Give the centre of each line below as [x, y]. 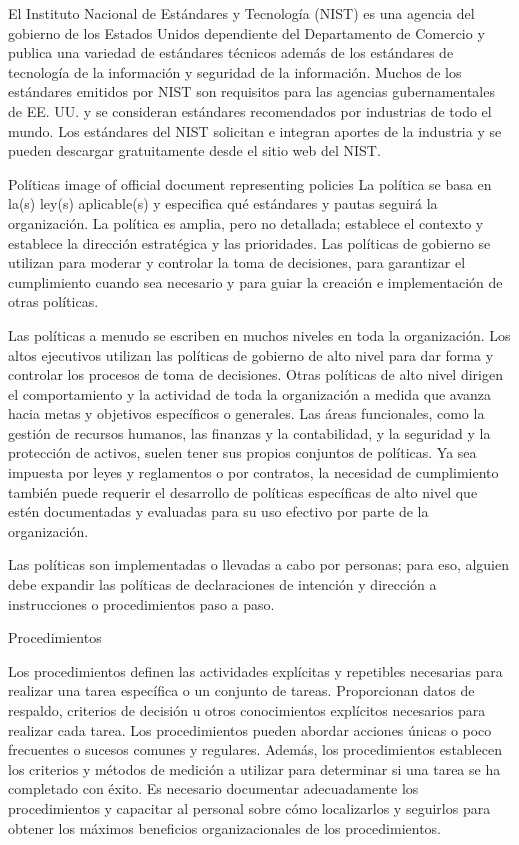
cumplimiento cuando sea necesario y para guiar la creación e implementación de [255, 281]
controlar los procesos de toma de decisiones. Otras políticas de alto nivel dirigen [255, 374]
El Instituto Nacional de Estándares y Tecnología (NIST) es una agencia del [241, 13]
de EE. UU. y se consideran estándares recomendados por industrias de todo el [250, 110]
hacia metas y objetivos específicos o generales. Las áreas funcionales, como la [246, 413]
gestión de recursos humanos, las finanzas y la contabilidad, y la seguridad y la [249, 432]
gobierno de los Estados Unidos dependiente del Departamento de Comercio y [246, 32]
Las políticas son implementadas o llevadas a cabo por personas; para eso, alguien [259, 564]
